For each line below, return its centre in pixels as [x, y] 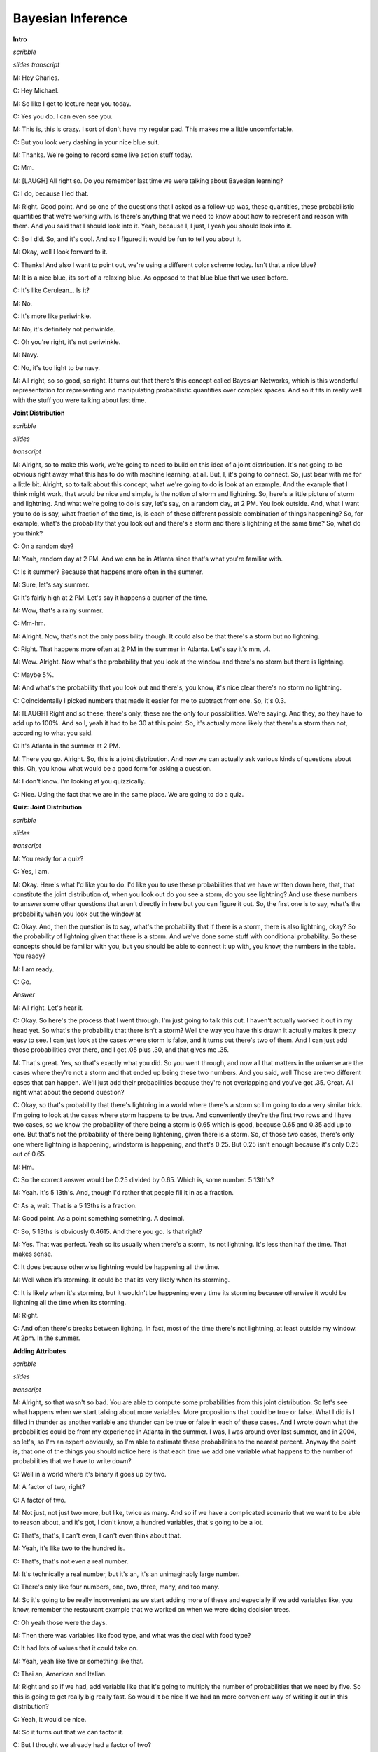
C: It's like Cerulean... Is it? [51, 290]
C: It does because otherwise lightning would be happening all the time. [116, 1267]
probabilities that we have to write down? [72, 1461]
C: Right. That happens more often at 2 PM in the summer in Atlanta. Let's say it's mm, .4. [142, 649]
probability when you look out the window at [77, 914]
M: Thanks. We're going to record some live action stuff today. [103, 155]
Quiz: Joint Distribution [48, 807]
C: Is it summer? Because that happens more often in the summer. [108, 572]
